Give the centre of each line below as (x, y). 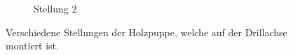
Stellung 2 (55, 8)
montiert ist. (32, 46)
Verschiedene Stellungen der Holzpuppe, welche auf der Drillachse (146, 32)
